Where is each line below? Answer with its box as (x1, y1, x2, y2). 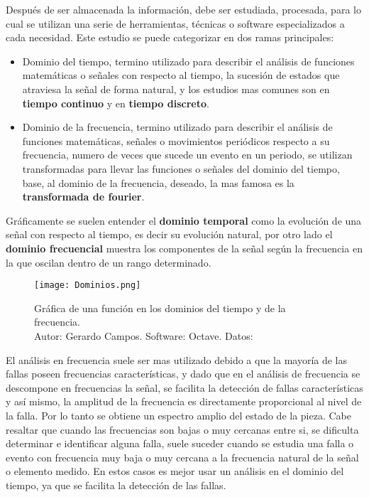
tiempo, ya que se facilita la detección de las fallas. (6, 477, 226, 492)
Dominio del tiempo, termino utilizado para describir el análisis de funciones (22, 53, 355, 68)
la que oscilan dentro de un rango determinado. (6, 255, 211, 269)
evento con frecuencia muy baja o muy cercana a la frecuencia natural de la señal (6, 449, 359, 464)
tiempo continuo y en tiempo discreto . (22, 95, 209, 110)
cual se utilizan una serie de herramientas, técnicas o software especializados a (6, 16, 345, 31)
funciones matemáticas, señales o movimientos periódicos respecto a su (22, 133, 330, 148)
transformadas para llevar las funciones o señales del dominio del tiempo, (22, 161, 340, 176)
